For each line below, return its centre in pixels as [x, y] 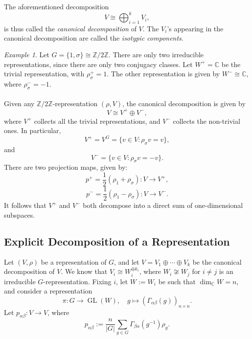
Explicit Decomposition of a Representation [117, 241]
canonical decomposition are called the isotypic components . [94, 38]
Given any [19, 103]
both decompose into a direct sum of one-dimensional [163, 205]
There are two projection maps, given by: [66, 167]
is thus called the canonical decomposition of [70, 28]
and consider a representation [48, 291]
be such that [177, 281]
